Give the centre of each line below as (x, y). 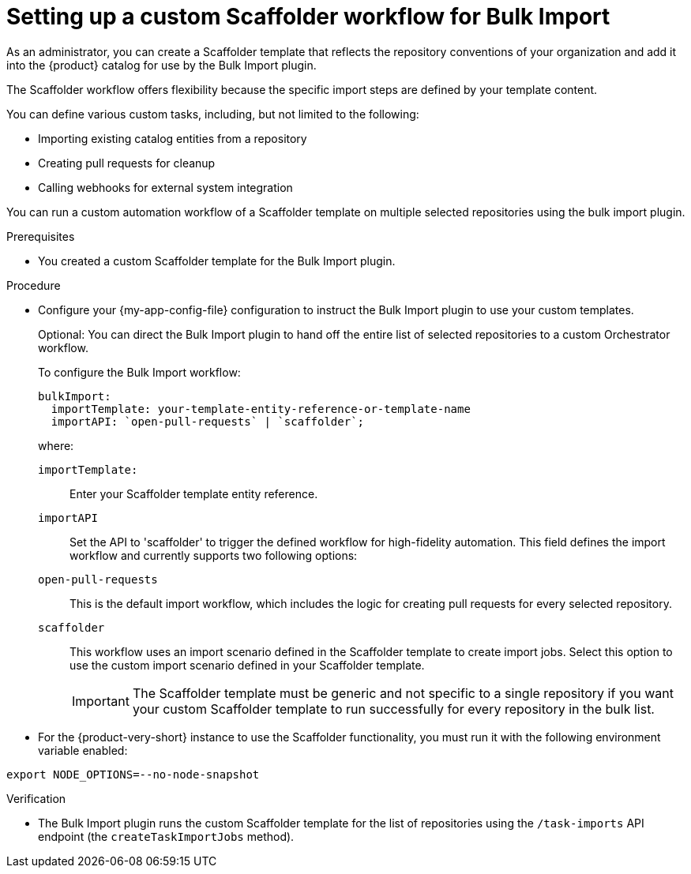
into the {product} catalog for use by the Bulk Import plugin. (161, 65)
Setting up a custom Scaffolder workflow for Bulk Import (308, 17)
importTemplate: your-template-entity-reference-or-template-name (261, 409)
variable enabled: (83, 750)
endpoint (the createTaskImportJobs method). (166, 836)
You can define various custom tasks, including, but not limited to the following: (213, 114)
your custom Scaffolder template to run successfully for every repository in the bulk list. (393, 709)
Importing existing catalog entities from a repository (173, 138)
